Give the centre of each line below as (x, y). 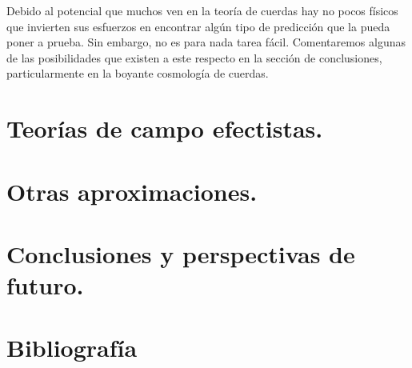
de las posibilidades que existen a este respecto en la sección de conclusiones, (194, 57)
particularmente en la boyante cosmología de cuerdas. (138, 73)
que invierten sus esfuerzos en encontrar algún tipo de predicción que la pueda (198, 26)
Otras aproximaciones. (132, 191)
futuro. (45, 285)
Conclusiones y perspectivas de (181, 253)
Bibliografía (72, 348)
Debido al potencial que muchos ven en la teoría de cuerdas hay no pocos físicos (202, 10)
